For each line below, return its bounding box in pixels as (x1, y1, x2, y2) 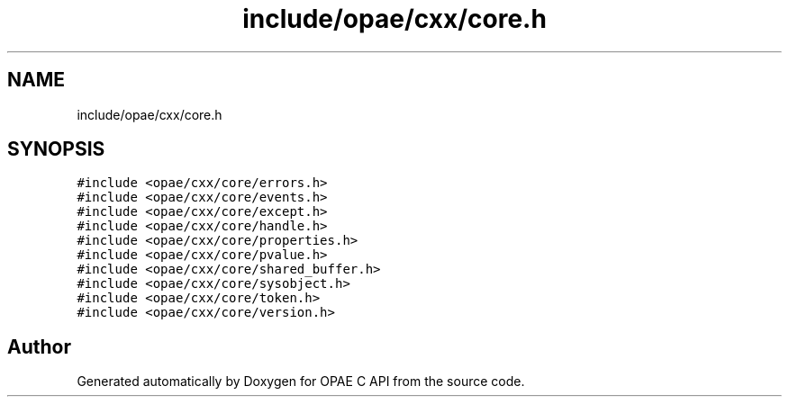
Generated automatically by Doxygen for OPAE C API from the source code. (77, 373, 525, 390)
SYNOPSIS (7, 138, 105, 161)
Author (7, 335, 71, 358)
